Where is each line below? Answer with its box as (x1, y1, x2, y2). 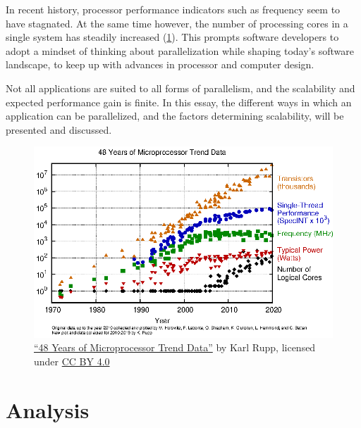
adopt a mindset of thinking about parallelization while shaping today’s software (6, 43, 354, 58)
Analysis (6, 395, 90, 424)
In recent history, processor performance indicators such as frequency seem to (6, 2, 341, 16)
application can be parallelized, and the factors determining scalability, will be (6, 108, 344, 123)
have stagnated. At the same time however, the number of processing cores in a (6, 15, 348, 30)
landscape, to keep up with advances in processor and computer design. (6, 57, 314, 72)
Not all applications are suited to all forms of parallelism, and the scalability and (6, 80, 355, 95)
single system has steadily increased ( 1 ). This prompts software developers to (6, 30, 339, 44)
